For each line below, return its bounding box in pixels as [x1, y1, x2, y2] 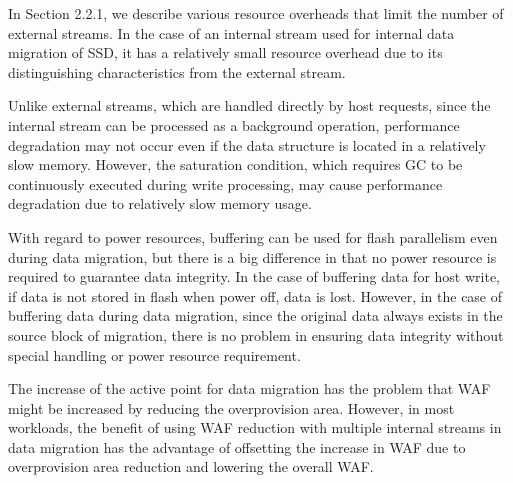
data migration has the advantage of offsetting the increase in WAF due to [8, 436, 466, 457]
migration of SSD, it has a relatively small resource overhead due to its [8, 42, 443, 63]
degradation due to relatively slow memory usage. [8, 193, 312, 214]
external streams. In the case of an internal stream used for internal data [8, 22, 455, 43]
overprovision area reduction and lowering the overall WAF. [8, 456, 374, 477]
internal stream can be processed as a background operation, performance [8, 114, 460, 135]
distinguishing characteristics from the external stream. [8, 61, 346, 82]
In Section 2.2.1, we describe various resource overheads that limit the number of [8, 3, 504, 23]
